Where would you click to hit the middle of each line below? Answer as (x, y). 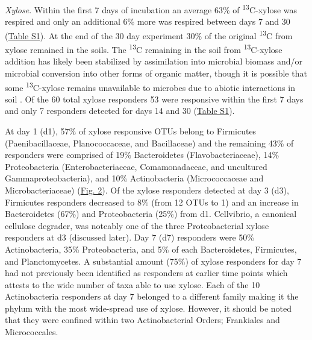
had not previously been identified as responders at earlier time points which (146, 273)
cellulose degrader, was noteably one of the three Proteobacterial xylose (137, 225)
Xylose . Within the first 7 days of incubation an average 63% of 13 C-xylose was (151, 9)
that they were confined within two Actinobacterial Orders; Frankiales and (142, 320)
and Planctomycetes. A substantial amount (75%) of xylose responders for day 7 (153, 261)
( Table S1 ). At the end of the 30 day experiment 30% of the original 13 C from (149, 34)
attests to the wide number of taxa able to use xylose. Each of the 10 (133, 284)
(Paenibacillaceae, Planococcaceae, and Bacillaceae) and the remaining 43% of (149, 143)
